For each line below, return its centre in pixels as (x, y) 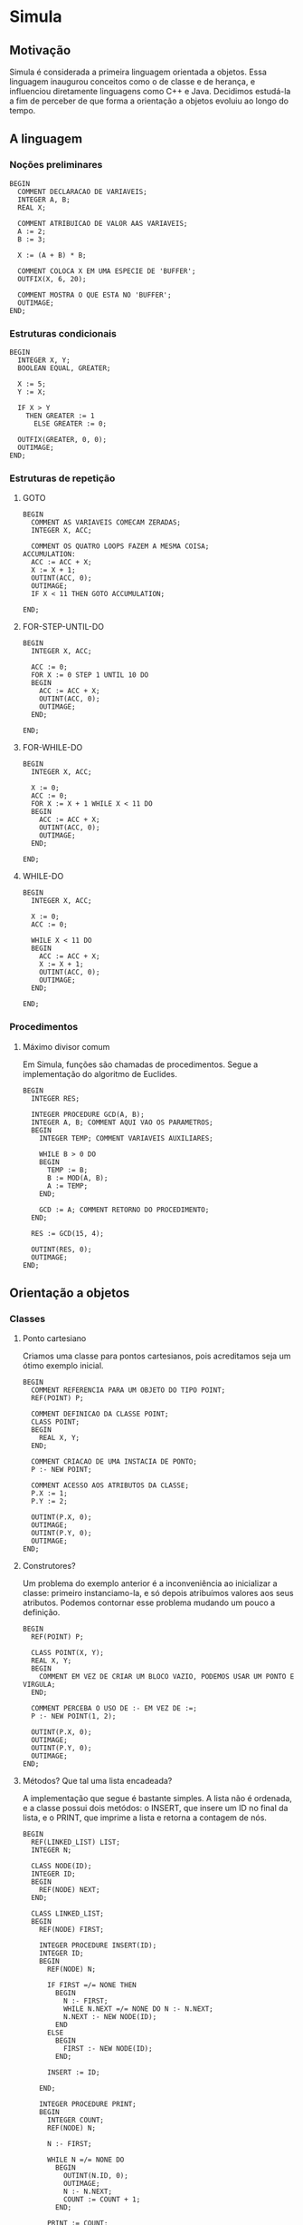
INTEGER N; (52, 1850)
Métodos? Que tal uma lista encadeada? (97, 1781)
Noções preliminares (56, 165)
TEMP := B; (67, 1170)
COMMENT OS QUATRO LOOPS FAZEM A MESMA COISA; (120, 546)
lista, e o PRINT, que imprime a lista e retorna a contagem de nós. (144, 1818)
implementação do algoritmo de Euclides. (100, 1073)
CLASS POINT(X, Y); (67, 1653)
